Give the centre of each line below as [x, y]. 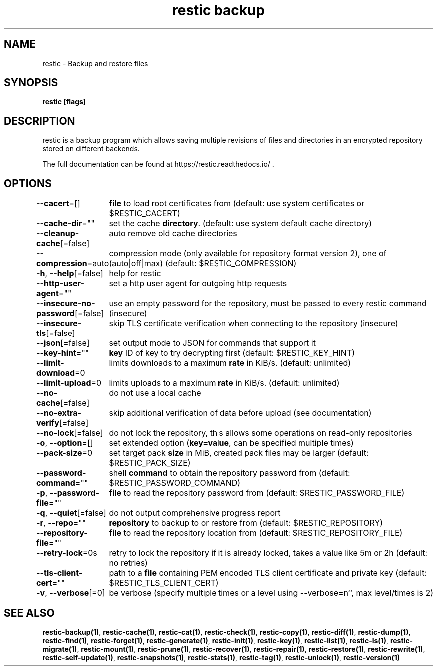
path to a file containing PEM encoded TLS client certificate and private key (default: [268, 573]
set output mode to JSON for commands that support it [212, 343]
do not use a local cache [155, 393]
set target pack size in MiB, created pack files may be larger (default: [239, 453]
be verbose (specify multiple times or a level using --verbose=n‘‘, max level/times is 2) [271, 593]
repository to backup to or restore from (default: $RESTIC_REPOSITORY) [246, 523]
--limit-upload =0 [69, 383]
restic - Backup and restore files [95, 63]
